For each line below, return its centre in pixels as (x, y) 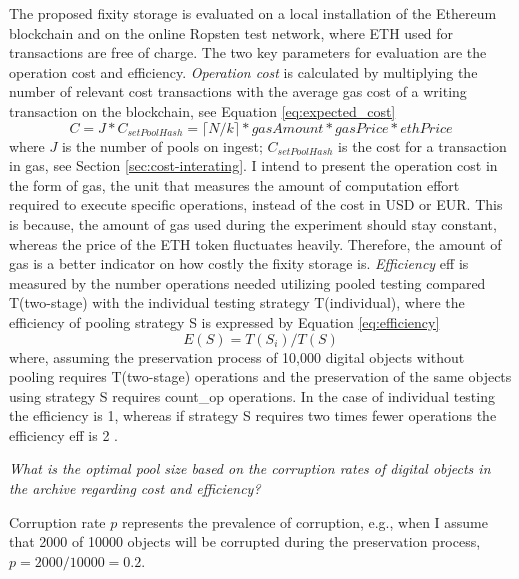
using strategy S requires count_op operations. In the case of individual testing (252, 395)
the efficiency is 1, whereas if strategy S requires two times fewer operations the (253, 415)
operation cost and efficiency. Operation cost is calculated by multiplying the (243, 71)
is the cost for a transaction (422, 145)
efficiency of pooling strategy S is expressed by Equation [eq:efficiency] (224, 321)
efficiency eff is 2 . (63, 434)
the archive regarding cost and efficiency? (135, 488)
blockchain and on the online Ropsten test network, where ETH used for (231, 32)
